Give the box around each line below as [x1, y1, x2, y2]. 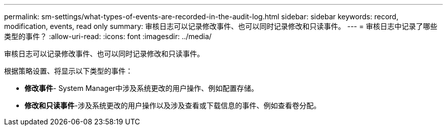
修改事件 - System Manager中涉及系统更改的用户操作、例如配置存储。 [24, 84, 259, 92]
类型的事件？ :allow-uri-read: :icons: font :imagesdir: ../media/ [4, 32, 212, 41]
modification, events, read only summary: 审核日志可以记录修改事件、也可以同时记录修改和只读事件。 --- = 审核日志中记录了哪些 [4, 22, 437, 30]
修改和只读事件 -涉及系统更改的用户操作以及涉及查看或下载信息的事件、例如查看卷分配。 [24, 101, 321, 110]
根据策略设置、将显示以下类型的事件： [4, 67, 133, 75]
